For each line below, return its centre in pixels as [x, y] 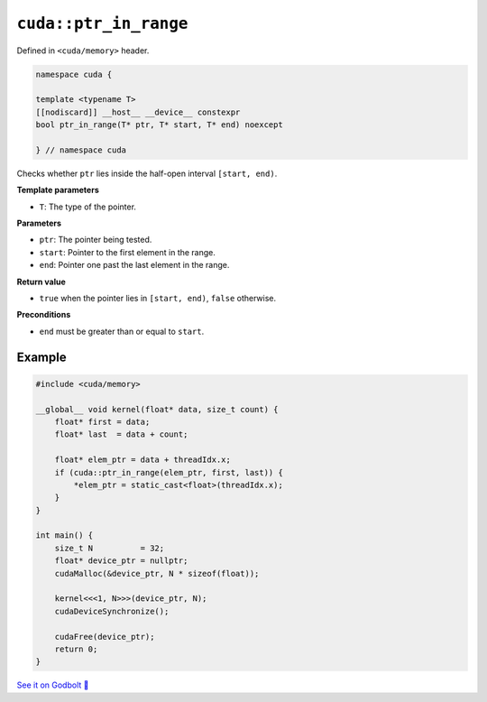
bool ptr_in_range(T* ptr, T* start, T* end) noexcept [159, 125]
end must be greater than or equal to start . [122, 331]
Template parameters [58, 190]
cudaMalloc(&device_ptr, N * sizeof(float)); [157, 573]
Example [41, 357]
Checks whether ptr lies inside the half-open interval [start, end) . [147, 173]
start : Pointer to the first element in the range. [128, 252]
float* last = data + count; [121, 434]
